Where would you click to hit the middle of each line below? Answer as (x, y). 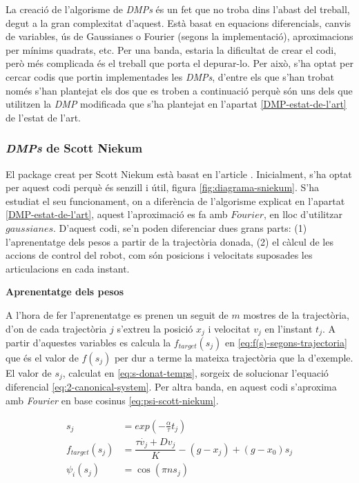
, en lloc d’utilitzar (303, 214)
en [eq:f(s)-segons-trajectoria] (286, 342)
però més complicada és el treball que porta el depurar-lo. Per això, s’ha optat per (179, 63)
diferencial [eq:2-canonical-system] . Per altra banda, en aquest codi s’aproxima (171, 387)
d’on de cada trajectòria (56, 328)
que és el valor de (42, 357)
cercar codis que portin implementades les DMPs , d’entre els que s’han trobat (170, 76)
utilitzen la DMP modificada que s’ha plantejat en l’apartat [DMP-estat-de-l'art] (176, 104)
